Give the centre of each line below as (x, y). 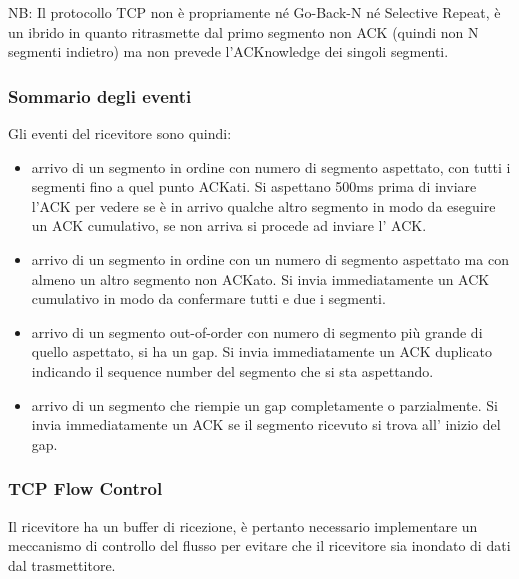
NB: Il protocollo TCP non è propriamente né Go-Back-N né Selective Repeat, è (254, 12)
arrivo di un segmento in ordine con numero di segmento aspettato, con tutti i (271, 166)
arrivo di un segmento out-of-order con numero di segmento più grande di (257, 331)
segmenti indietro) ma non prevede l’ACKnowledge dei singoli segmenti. (228, 51)
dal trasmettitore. (62, 564)
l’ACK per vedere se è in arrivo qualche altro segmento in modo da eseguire (263, 205)
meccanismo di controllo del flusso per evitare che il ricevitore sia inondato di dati (259, 545)
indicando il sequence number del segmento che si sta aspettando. (232, 370)
